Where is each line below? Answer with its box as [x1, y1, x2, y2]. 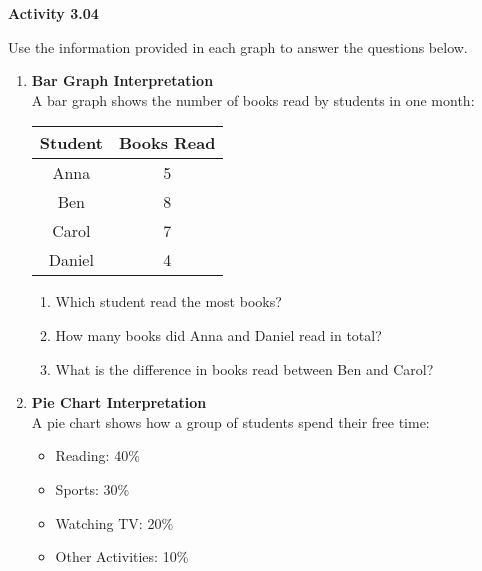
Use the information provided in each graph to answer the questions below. [8, 36, 468, 57]
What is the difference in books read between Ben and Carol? [55, 358, 434, 379]
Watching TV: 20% [55, 512, 174, 533]
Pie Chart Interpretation [31, 392, 207, 413]
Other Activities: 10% [55, 546, 189, 567]
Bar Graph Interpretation [31, 70, 214, 91]
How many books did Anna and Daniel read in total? [55, 324, 382, 345]
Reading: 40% [55, 445, 140, 466]
